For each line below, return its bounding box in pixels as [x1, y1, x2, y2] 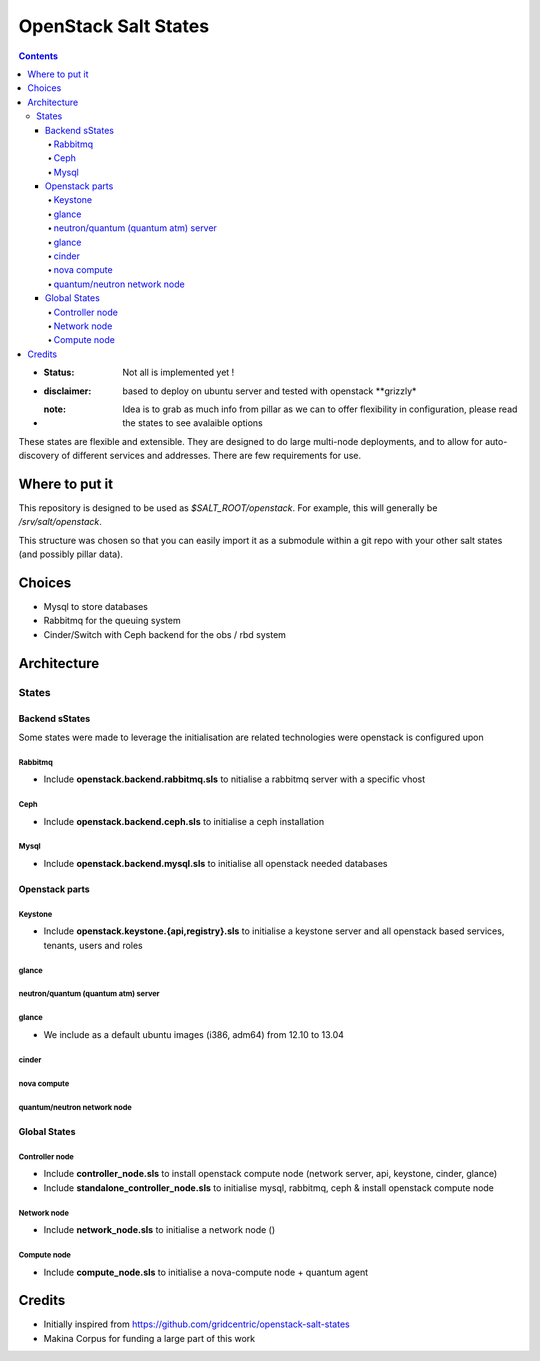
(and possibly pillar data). [18, 548, 124, 560]
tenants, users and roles [43, 939, 144, 951]
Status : [43, 366, 75, 379]
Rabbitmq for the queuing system [43, 615, 182, 627]
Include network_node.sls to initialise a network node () [43, 1224, 276, 1236]
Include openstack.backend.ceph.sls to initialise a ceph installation [43, 815, 325, 827]
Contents [18, 50, 59, 62]
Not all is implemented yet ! [122, 366, 235, 379]
